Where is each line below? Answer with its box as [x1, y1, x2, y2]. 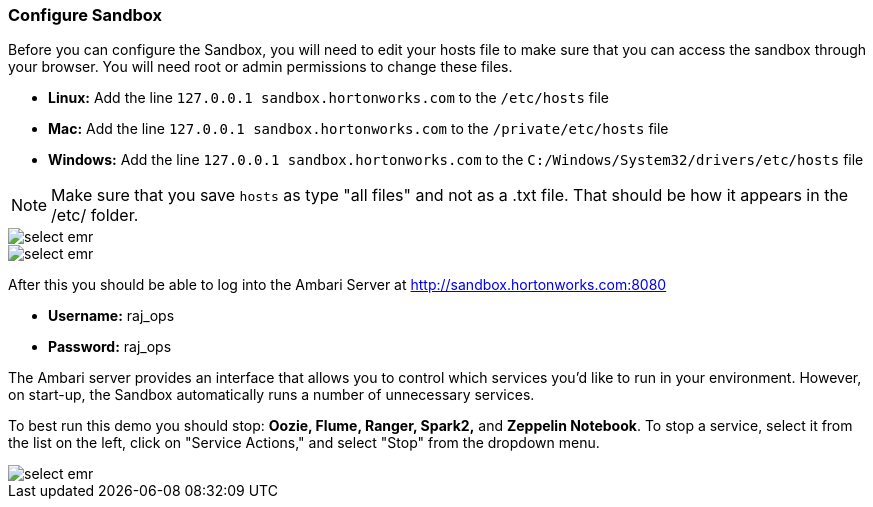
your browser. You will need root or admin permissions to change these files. [8, 58, 513, 76]
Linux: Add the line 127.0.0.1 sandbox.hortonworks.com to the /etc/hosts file [48, 89, 609, 107]
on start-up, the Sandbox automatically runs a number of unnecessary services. [8, 386, 535, 404]
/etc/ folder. [51, 205, 139, 226]
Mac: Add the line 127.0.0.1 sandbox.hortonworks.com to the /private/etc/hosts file [48, 120, 669, 138]
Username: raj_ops [48, 307, 175, 325]
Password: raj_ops [48, 338, 172, 356]
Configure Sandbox [8, 5, 163, 25]
